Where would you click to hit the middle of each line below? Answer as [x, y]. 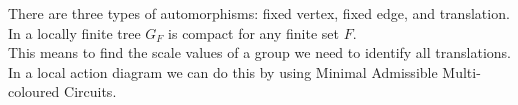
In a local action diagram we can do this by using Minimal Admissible [223, 71]
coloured [34, 91]
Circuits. [90, 91]
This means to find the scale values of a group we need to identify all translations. [259, 52]
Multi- [461, 71]
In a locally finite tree [74, 32]
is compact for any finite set [253, 32]
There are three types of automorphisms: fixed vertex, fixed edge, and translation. [259, 13]
